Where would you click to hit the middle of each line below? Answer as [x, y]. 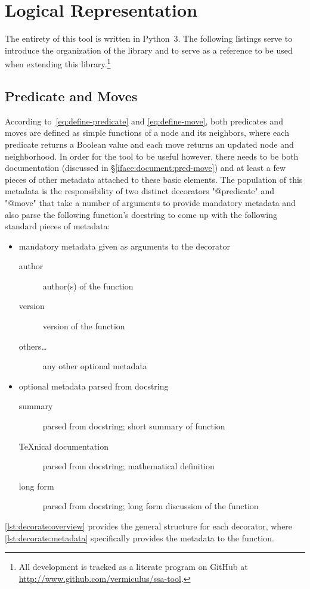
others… [33, 346]
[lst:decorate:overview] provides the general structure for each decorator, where [149, 526]
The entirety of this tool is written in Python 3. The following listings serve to [149, 38]
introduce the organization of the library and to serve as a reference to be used [149, 50]
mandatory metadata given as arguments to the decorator [124, 246]
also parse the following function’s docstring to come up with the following [141, 214]
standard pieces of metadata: [58, 226]
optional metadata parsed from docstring [94, 386]
